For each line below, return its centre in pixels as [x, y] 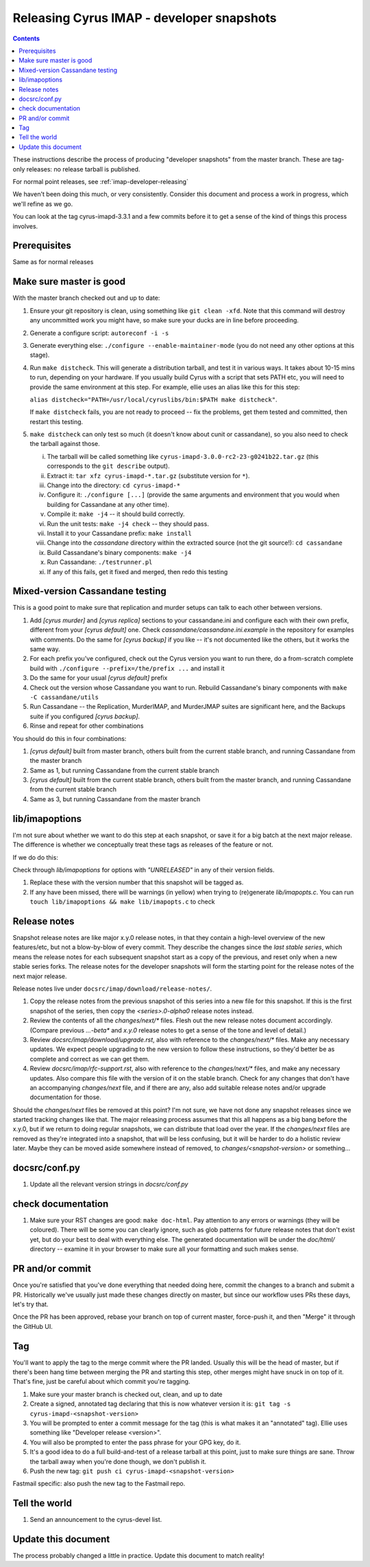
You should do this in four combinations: [70, 738]
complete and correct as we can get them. [90, 1059]
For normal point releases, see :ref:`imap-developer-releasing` [100, 182]
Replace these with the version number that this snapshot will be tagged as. [137, 882]
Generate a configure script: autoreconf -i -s [99, 333]
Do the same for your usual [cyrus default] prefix [99, 678]
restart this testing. [57, 421]
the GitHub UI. [33, 1326]
